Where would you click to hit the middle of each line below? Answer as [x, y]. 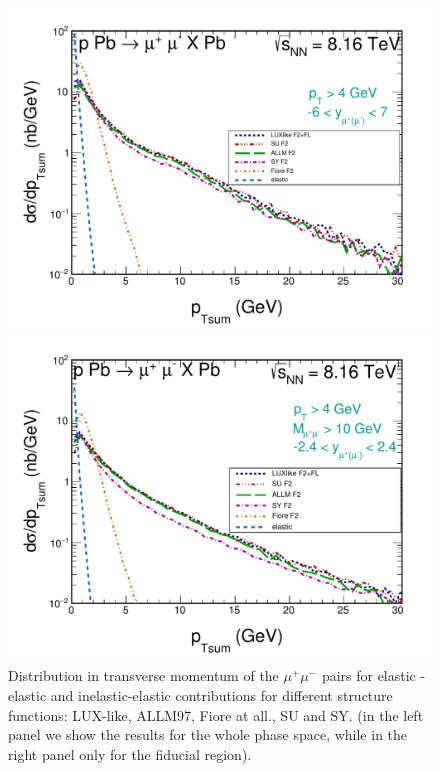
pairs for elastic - [373, 675]
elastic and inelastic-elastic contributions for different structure [200, 695]
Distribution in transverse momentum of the [143, 675]
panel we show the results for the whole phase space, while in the [208, 734]
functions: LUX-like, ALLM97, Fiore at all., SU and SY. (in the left [216, 714]
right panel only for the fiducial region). [130, 753]
